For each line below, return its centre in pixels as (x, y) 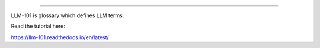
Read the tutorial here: (38, 26)
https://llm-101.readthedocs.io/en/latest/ (60, 37)
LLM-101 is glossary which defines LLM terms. (68, 15)
